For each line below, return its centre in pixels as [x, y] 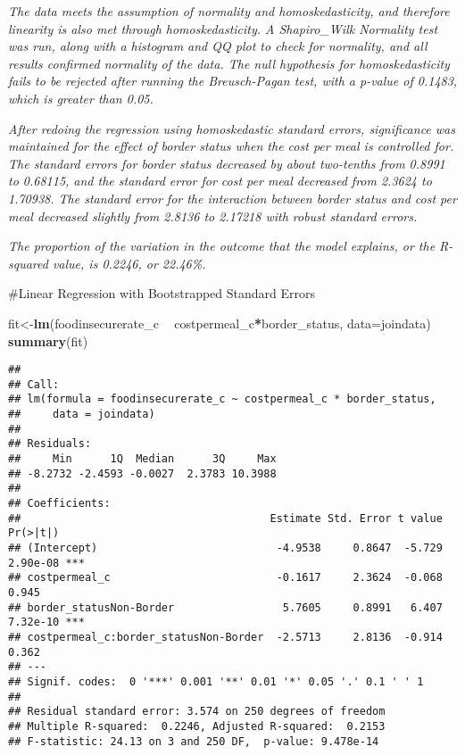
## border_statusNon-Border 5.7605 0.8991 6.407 [225, 607]
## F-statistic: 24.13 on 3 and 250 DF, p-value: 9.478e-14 [194, 741]
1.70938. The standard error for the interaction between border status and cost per [232, 198]
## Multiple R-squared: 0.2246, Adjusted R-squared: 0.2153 [197, 726]
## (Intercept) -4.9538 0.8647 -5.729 [225, 548]
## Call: [34, 384]
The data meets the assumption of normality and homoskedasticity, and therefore [229, 11]
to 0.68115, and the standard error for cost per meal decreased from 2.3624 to [220, 181]
